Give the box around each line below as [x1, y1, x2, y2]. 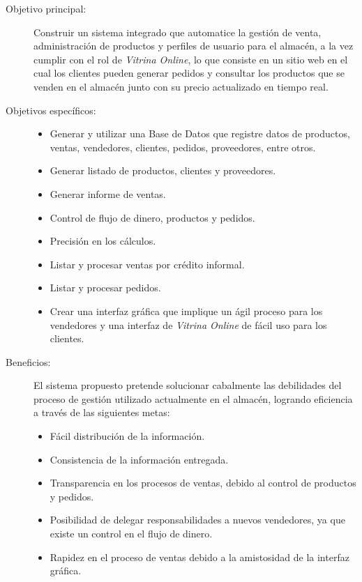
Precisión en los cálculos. [50, 233, 156, 248]
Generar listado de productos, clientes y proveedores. [50, 163, 276, 178]
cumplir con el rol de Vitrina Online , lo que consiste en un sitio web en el [33, 52, 348, 66]
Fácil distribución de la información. [50, 429, 205, 443]
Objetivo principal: [6, 1, 86, 15]
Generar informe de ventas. [50, 186, 166, 201]
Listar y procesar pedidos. [50, 280, 161, 295]
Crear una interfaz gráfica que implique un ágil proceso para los [50, 303, 323, 318]
